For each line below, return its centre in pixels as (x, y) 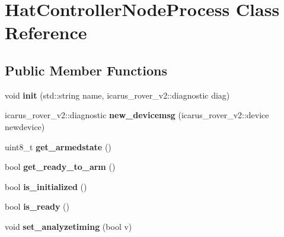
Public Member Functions (86, 70)
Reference (46, 32)
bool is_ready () (37, 206)
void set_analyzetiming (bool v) (68, 226)
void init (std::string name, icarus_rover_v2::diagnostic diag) (117, 95)
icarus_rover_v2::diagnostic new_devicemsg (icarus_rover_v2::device (137, 115)
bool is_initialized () (46, 186)
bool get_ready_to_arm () (60, 167)
